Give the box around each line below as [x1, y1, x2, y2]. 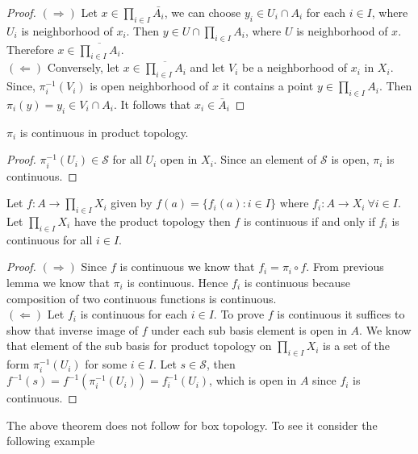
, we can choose [164, 4, 241, 20]
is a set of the [323, 337, 391, 354]
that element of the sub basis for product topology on [6, 337, 272, 354]
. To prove [213, 306, 265, 323]
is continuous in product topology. [19, 123, 189, 140]
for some [85, 356, 127, 373]
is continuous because [244, 273, 351, 290]
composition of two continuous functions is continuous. [6, 289, 277, 306]
